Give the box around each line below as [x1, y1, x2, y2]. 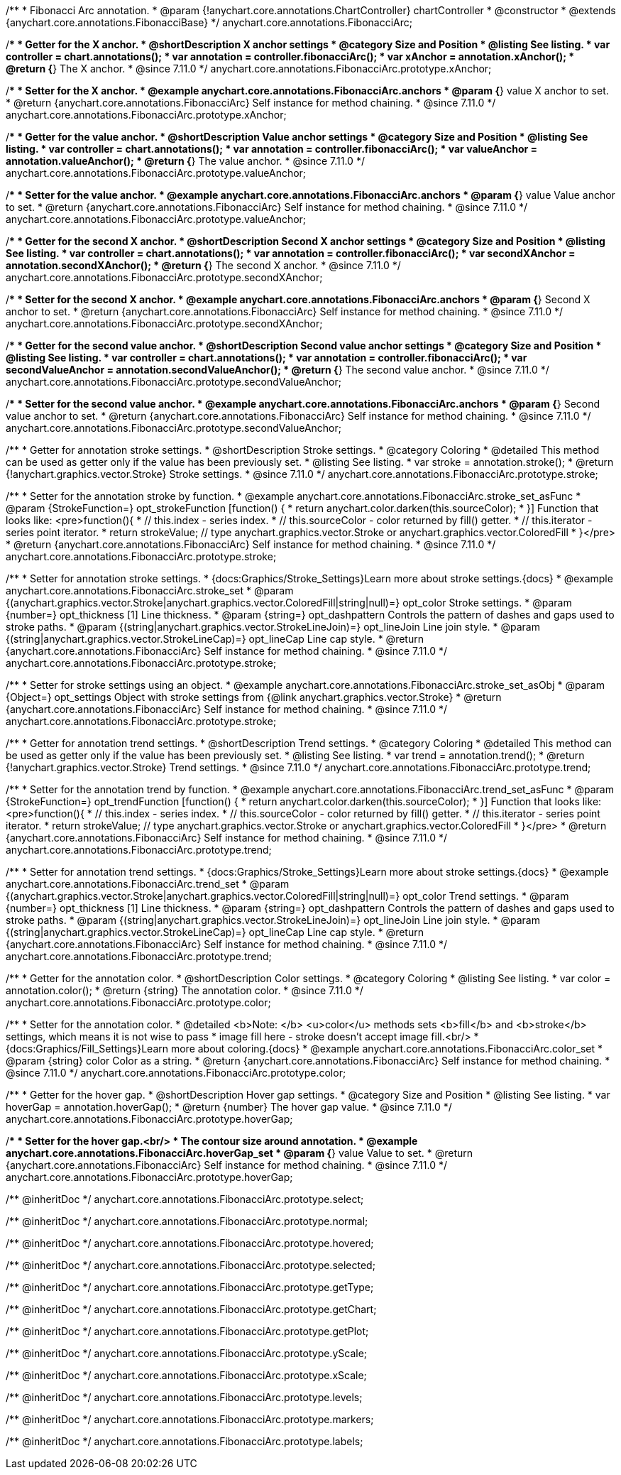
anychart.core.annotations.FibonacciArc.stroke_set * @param [6, 584, 294, 597]
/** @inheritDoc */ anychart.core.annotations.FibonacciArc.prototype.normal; [6, 1215, 368, 1227]
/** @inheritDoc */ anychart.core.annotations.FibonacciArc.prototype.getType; [6, 1281, 374, 1293]
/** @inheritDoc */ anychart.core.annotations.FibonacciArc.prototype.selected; [6, 1259, 375, 1271]
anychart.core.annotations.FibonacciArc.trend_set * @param [6, 878, 290, 890]
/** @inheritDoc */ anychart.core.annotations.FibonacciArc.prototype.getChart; [6, 1303, 377, 1315]
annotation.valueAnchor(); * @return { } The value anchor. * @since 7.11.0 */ [6, 155, 365, 167]
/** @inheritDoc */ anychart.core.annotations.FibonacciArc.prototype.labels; [6, 1435, 363, 1447]
